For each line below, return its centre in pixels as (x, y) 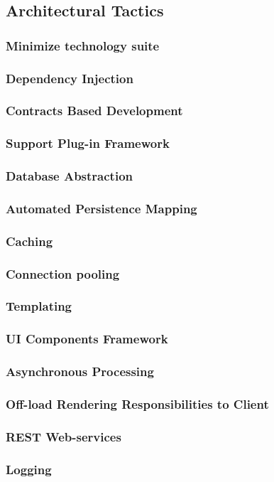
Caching (29, 241)
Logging (29, 469)
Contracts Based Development (94, 111)
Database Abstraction (70, 176)
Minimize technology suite (83, 45)
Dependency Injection (70, 78)
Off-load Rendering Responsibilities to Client (137, 403)
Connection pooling (63, 273)
